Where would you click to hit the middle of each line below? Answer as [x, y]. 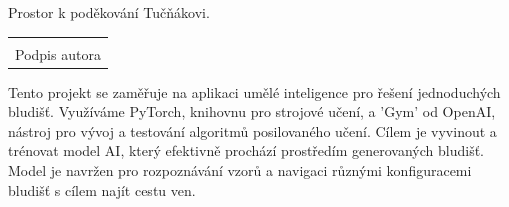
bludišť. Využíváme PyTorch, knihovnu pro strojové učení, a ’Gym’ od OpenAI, [252, 111]
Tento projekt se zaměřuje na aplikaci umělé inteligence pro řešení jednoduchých [254, 91]
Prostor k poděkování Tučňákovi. [109, 12]
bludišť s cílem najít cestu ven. [102, 189]
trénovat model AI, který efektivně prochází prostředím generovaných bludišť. [246, 150]
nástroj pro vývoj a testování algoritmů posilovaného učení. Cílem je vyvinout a [252, 130]
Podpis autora [58, 53]
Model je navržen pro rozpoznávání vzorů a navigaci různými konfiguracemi [240, 170]
